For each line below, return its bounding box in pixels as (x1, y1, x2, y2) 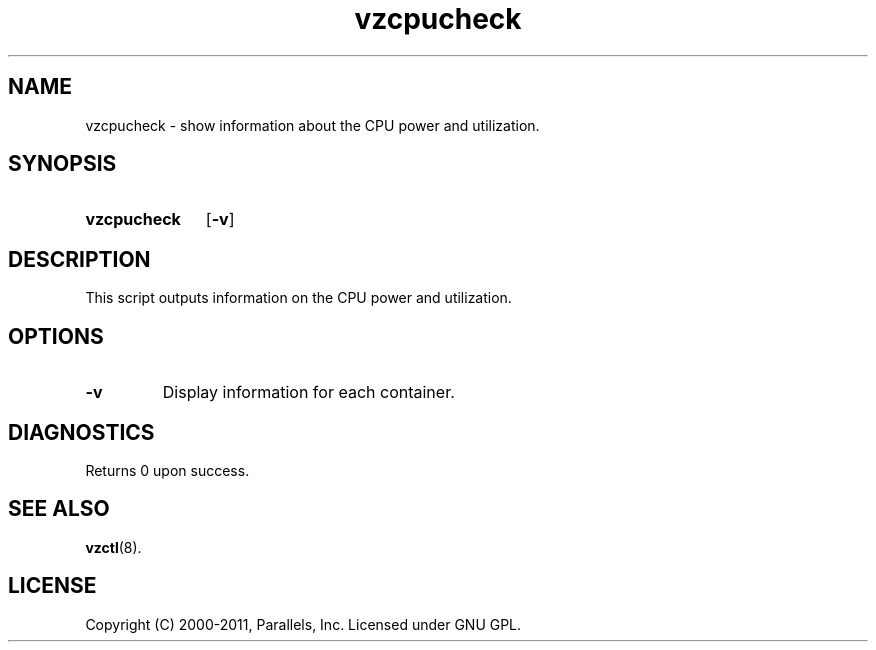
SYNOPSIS (8, 151, 117, 177)
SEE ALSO (8, 496, 110, 522)
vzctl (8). (85, 538, 142, 556)
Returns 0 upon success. (85, 461, 250, 479)
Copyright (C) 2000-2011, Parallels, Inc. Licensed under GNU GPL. (85, 615, 522, 633)
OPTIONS (8, 323, 104, 349)
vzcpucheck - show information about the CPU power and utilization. (85, 116, 540, 134)
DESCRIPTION (8, 246, 151, 272)
